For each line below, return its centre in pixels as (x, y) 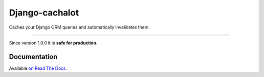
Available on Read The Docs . (38, 68)
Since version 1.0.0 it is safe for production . (53, 43)
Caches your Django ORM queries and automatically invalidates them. (79, 27)
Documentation (33, 56)
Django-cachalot (44, 13)
